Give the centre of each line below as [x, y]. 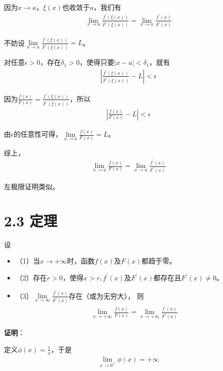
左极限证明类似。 [32, 186]
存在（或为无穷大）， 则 [106, 295]
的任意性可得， [38, 134]
